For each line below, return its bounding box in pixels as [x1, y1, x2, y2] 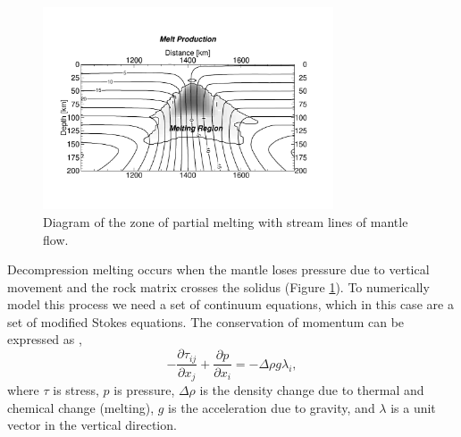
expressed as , [7, 330, 82, 349]
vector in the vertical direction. [7, 416, 177, 434]
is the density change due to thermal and [199, 381, 424, 399]
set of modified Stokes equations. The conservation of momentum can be [7, 312, 405, 331]
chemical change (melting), [7, 398, 155, 416]
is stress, [53, 381, 99, 399]
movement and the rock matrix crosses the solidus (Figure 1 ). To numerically [7, 277, 430, 296]
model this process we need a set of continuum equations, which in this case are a [7, 295, 454, 314]
